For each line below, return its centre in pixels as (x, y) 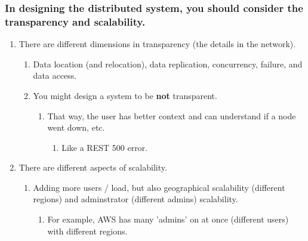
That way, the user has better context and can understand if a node (172, 115)
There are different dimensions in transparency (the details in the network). (157, 44)
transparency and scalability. (75, 21)
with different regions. (87, 231)
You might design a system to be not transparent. (125, 95)
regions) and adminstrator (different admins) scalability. (135, 199)
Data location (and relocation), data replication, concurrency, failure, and (168, 64)
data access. (55, 75)
